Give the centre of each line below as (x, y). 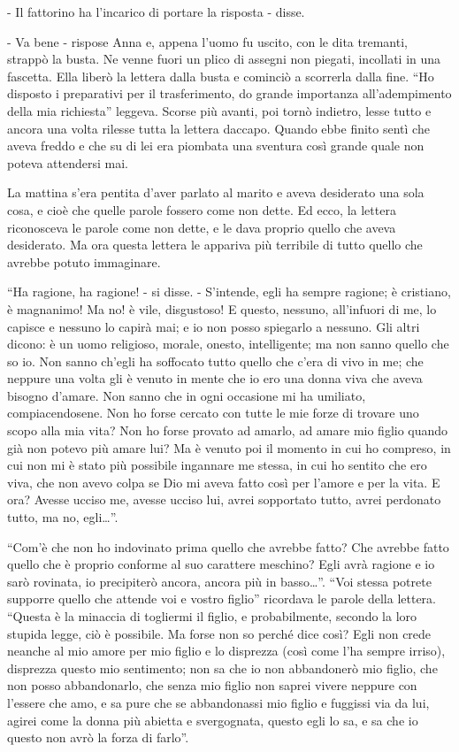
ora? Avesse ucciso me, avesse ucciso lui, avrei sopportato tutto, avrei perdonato (224, 499)
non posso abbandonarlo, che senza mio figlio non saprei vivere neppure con (212, 685)
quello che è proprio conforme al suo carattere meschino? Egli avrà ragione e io (221, 564)
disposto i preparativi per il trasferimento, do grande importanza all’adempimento (229, 93)
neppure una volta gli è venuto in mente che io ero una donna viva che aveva (215, 378)
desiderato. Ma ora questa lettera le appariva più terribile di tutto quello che (215, 245)
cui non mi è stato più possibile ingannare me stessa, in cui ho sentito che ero (217, 465)
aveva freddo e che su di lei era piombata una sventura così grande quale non (216, 146)
